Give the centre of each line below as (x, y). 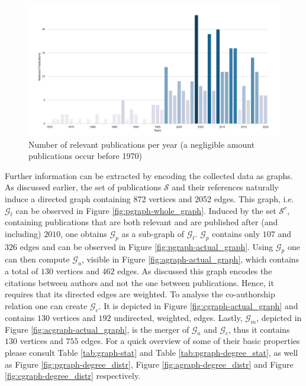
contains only (236, 233)
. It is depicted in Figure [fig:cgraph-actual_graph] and (198, 306)
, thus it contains (259, 329)
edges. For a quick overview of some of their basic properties (191, 341)
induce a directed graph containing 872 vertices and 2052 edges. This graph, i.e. (149, 198)
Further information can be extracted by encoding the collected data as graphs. (149, 175)
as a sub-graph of (153, 233)
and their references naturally (225, 187)
